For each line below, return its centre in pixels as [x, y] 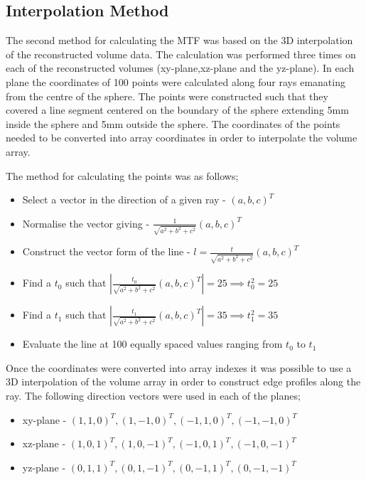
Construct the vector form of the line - [106, 251]
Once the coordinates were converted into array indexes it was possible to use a [179, 367]
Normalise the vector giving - [86, 223]
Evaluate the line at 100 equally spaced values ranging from [152, 344]
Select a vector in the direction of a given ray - [124, 199]
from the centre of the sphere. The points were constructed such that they [167, 96]
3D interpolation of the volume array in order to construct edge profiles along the [183, 382]
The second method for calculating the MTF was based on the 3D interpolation [179, 40]
